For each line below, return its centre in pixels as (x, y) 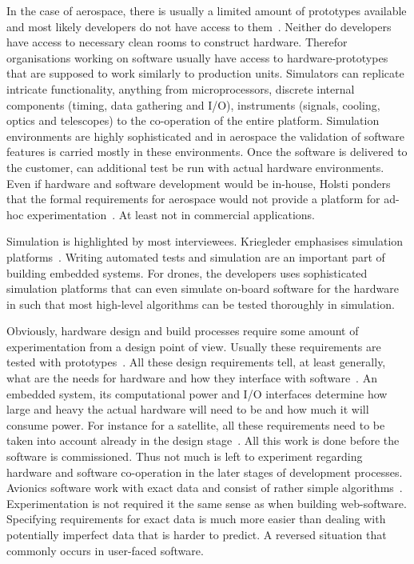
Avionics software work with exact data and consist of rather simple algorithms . (205, 488)
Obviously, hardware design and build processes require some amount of (183, 331)
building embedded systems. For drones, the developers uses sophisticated (187, 272)
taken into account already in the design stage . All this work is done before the (203, 440)
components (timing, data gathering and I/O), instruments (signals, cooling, (193, 104)
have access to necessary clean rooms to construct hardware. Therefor (177, 42)
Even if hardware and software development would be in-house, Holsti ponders (199, 183)
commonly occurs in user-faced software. (105, 550)
